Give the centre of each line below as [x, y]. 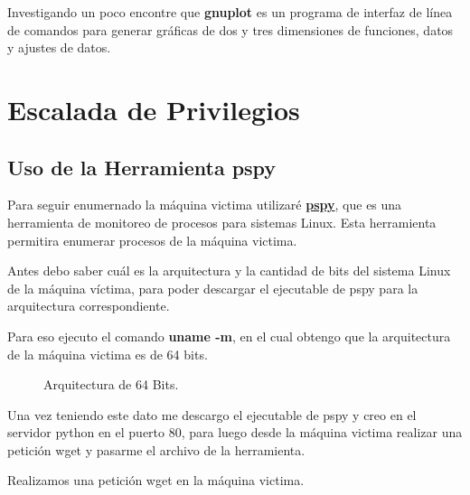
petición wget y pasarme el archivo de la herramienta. [156, 449]
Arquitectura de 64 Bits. [111, 384]
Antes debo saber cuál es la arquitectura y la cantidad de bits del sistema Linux [229, 271]
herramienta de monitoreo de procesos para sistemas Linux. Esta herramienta [222, 222]
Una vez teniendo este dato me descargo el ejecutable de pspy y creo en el [212, 414]
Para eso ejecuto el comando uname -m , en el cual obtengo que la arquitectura [229, 336]
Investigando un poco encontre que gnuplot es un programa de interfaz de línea [230, 12]
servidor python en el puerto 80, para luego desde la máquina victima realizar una [235, 432]
